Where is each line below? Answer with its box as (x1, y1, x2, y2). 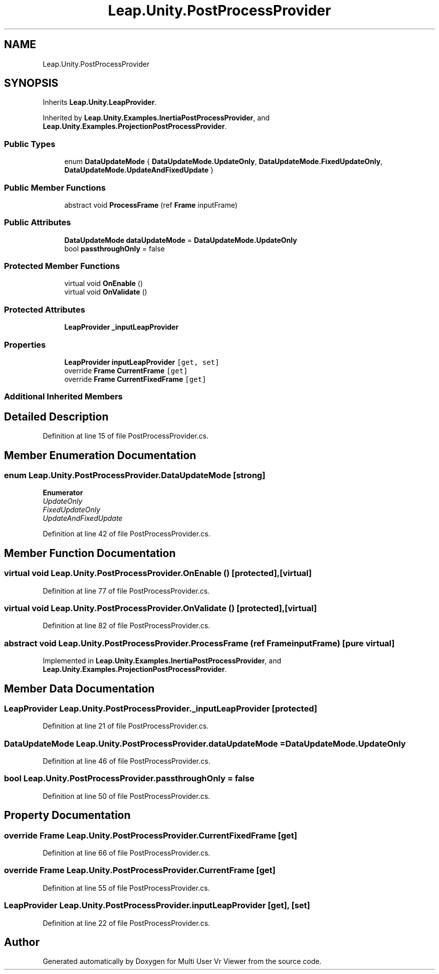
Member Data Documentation (4, 682, 155, 695)
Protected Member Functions (4, 261, 120, 271)
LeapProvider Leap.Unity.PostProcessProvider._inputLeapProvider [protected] (4, 703, 317, 714)
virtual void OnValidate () (64, 288, 147, 297)
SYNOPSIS (4, 77, 59, 90)
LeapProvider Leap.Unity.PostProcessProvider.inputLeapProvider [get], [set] (4, 900, 310, 911)
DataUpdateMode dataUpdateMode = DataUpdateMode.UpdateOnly (64, 235, 297, 244)
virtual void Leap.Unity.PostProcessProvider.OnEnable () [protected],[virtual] (4, 568, 312, 579)
